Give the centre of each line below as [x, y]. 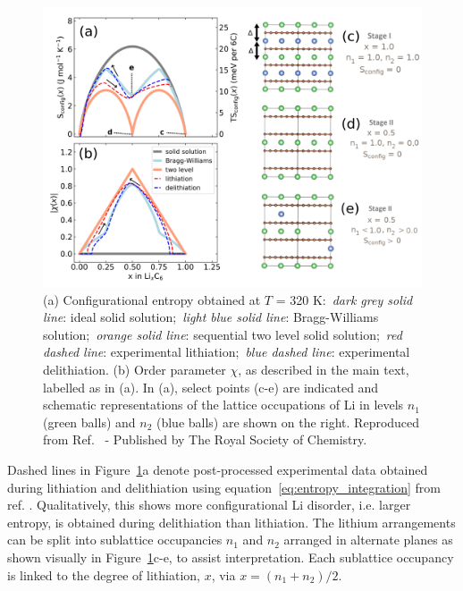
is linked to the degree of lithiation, [104, 574]
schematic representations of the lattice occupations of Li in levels [223, 405]
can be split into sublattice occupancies [115, 540]
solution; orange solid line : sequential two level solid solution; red [223, 334]
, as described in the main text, [324, 369]
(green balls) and [89, 422]
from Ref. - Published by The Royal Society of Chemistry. [205, 439]
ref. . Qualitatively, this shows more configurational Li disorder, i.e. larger [209, 505]
